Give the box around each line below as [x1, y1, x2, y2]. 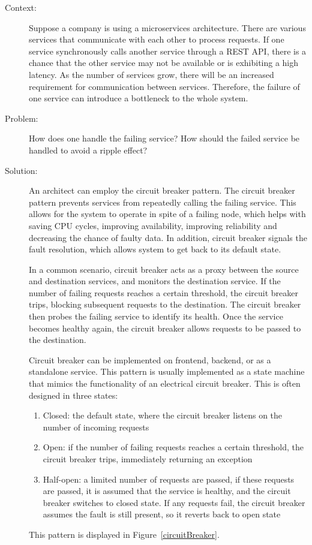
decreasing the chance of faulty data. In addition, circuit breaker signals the [29, 231, 307, 243]
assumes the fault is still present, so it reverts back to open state [43, 508, 281, 520]
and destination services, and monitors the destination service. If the [29, 275, 281, 287]
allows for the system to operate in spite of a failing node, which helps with [29, 207, 306, 220]
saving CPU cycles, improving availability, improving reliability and [29, 219, 277, 231]
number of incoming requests [43, 420, 149, 433]
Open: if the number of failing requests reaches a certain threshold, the [43, 441, 304, 453]
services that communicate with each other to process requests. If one [29, 33, 284, 46]
